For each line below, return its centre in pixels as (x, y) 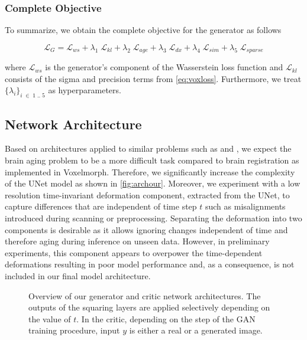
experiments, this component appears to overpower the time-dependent (134, 252)
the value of (50, 318)
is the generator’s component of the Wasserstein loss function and (164, 67)
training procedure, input (74, 330)
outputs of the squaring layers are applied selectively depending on (149, 307)
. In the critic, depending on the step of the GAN (166, 318)
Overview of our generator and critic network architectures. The (145, 295)
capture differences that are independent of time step (101, 206)
